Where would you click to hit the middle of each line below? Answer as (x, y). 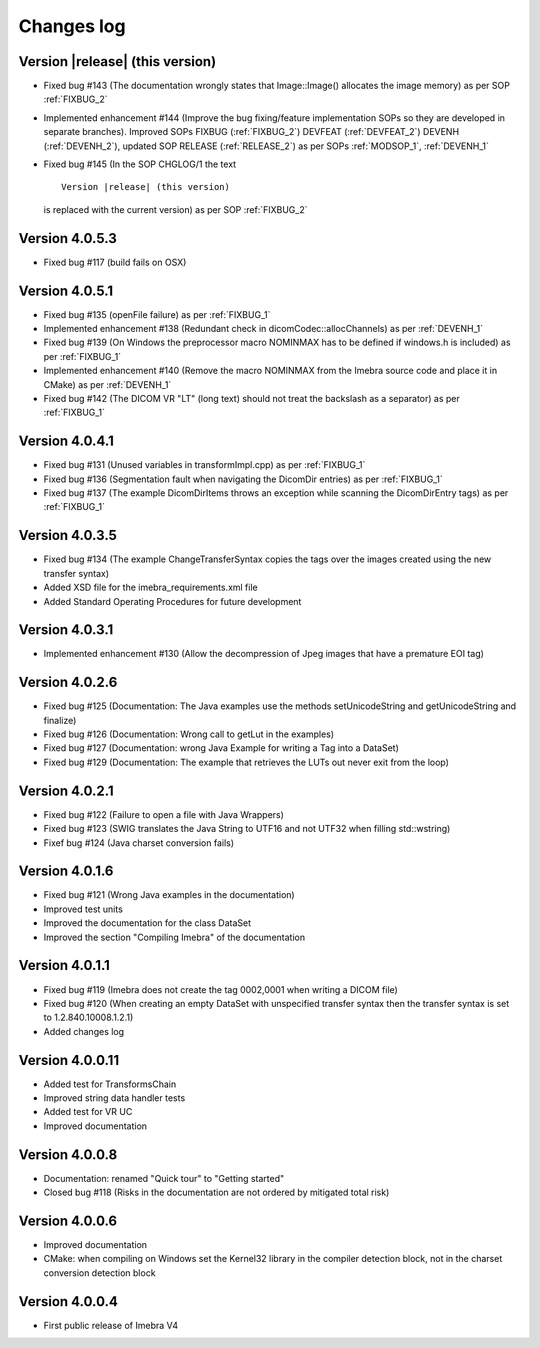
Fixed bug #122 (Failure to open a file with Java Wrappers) (164, 814)
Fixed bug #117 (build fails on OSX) (115, 262)
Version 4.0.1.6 (66, 871)
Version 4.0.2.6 (68, 682)
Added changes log (84, 1031)
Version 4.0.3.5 (67, 535)
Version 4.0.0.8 (68, 1154)
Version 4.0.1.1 (64, 965)
